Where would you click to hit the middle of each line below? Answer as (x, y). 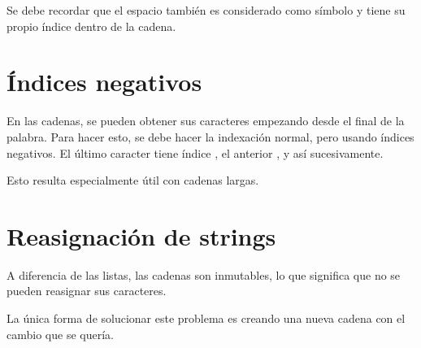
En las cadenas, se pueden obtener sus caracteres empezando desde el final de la (206, 121)
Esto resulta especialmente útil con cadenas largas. (133, 180)
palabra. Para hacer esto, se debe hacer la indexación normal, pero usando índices (210, 136)
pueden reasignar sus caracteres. (87, 291)
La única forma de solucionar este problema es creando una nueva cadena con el (206, 318)
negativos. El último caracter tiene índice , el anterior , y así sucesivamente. (195, 152)
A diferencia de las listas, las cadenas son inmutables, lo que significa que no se (204, 274)
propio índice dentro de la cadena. (91, 26)
